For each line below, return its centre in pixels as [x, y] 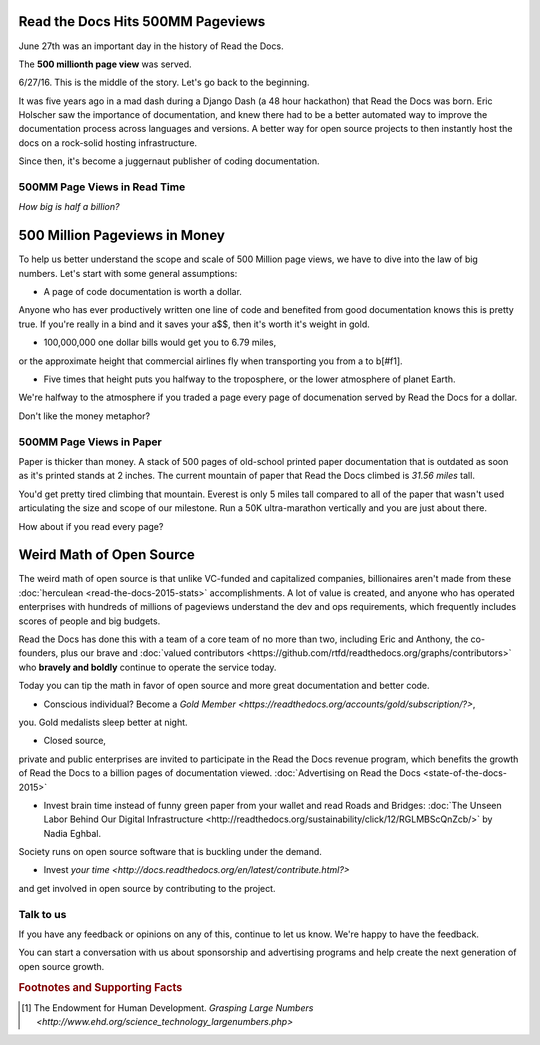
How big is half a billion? [69, 207]
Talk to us [42, 914]
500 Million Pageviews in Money [121, 235]
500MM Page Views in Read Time [102, 187]
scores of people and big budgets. [89, 621]
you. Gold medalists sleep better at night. [103, 722]
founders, [38, 653]
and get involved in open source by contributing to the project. [147, 888]
